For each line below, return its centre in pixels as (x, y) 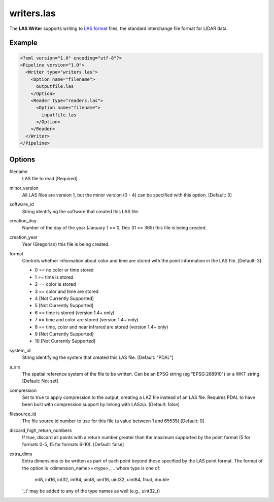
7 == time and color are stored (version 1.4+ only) (87, 320)
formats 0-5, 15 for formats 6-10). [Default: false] (73, 445)
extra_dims (21, 454)
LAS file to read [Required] (50, 179)
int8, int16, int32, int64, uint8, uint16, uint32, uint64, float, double (102, 479)
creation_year (24, 237)
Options (22, 159)
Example (23, 43)
